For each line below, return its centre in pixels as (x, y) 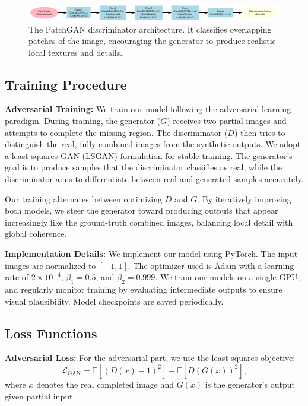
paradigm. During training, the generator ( (83, 121)
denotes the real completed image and (105, 384)
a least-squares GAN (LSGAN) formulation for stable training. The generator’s (149, 155)
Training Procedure (66, 84)
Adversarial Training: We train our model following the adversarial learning (148, 109)
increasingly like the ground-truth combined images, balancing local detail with (149, 222)
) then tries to (260, 132)
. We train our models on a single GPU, (228, 277)
